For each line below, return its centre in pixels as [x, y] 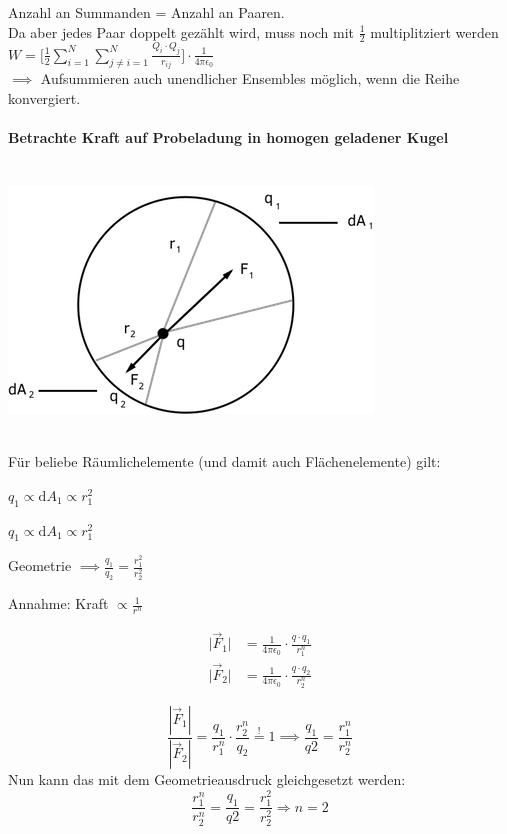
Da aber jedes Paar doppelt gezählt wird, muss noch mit [181, 31]
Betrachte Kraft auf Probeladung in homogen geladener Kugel [228, 137]
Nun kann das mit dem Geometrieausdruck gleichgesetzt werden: [207, 779]
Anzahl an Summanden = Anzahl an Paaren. [146, 12]
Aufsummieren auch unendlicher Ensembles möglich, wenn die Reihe [250, 78]
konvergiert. [44, 98]
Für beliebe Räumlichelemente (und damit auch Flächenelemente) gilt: [224, 461]
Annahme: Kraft [58, 603]
